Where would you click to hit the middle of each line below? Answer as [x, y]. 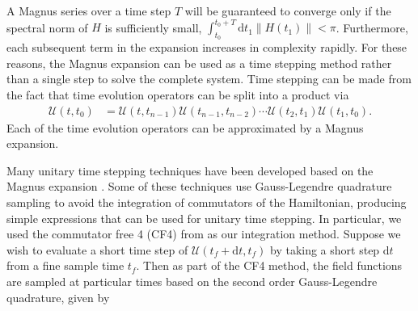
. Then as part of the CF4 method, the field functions [269, 265]
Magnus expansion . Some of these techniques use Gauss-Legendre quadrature [199, 186]
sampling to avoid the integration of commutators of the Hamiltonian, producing [207, 202]
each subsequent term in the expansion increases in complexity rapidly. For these [207, 47]
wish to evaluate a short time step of [97, 249]
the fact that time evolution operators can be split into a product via [178, 95]
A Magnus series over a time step [89, 11]
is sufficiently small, [153, 27]
